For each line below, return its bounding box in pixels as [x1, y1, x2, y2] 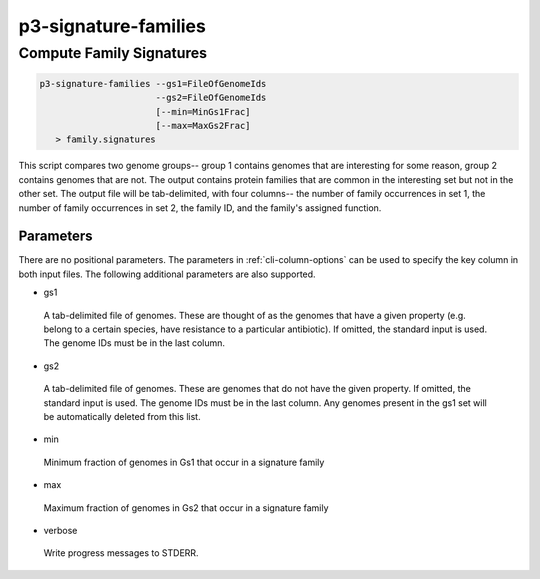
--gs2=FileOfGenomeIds [155, 92, 267, 104]
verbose [43, 524, 78, 536]
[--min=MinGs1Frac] [155, 106, 251, 117]
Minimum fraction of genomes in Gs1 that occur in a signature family [43, 456, 325, 468]
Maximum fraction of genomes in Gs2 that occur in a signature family [43, 501, 329, 514]
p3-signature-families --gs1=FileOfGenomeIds [39, 78, 267, 89]
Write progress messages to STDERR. [43, 547, 199, 559]
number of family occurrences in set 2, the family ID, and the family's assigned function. [18, 201, 382, 214]
